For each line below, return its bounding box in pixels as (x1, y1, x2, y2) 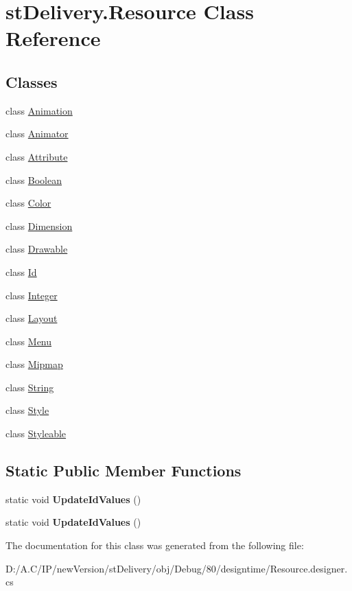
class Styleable (5, 426, 67, 441)
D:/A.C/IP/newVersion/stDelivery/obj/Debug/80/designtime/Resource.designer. (5, 561, 348, 575)
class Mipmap (5, 357, 63, 371)
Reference (5, 24, 101, 52)
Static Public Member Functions (5, 460, 242, 481)
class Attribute (5, 149, 68, 163)
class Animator (5, 126, 69, 141)
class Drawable (5, 242, 68, 256)
